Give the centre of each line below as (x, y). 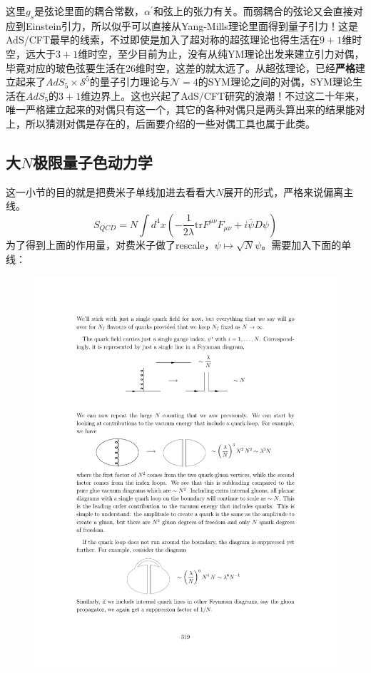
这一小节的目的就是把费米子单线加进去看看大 (111, 191)
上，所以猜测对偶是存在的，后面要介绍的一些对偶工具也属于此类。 (161, 123)
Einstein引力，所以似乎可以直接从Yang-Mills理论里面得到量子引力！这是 (192, 25)
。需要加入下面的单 (306, 244)
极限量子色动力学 (92, 161)
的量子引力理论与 (130, 82)
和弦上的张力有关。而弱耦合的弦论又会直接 (253, 11)
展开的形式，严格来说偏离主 (289, 191)
